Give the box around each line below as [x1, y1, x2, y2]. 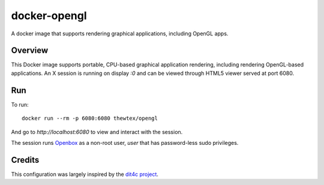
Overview [11, 46, 49, 56]
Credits [11, 154, 40, 165]
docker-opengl [11, 9, 87, 22]
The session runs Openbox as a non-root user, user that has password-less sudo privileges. [11, 139, 239, 146]
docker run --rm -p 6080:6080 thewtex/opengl [22, 115, 158, 122]
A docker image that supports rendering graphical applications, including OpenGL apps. [11, 30, 229, 37]
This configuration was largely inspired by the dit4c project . [11, 171, 159, 178]
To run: [11, 101, 29, 108]
